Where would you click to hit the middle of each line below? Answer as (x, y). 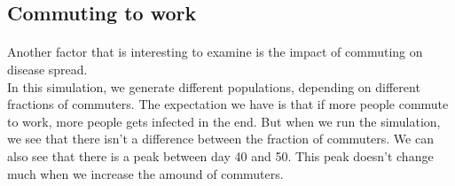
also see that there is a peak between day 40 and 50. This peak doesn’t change (220, 155)
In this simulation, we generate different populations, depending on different (214, 86)
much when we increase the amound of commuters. (145, 173)
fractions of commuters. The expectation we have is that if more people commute (228, 104)
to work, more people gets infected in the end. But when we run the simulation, (224, 121)
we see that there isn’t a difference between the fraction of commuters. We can (220, 139)
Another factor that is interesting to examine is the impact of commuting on (215, 52)
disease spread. (47, 69)
